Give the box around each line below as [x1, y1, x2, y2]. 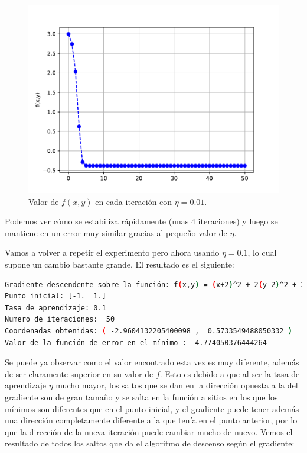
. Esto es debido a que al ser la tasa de [159, 367, 300, 380]
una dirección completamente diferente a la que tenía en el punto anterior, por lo [5, 414, 298, 426]
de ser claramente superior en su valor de [5, 367, 153, 380]
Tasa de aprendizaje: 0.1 [5, 303, 106, 312]
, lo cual [247, 246, 277, 259]
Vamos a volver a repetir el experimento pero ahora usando [5, 246, 220, 259]
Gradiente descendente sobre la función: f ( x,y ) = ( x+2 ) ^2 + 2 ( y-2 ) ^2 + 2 [5, 280, 305, 289]
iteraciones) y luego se [198, 215, 278, 227]
